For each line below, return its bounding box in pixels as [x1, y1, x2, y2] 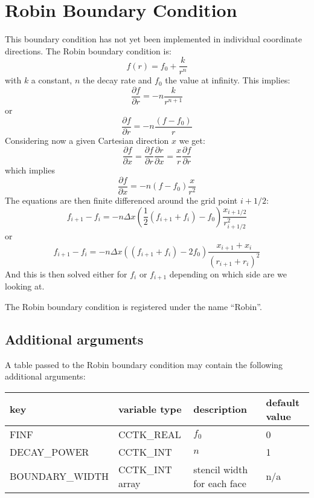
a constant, [31, 74, 72, 86]
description [193, 402, 247, 416]
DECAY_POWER [10, 444, 89, 459]
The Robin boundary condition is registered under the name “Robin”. [5, 300, 262, 312]
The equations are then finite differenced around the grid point [5, 194, 238, 206]
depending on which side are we [169, 267, 287, 280]
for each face [193, 476, 246, 490]
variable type [118, 402, 182, 416]
